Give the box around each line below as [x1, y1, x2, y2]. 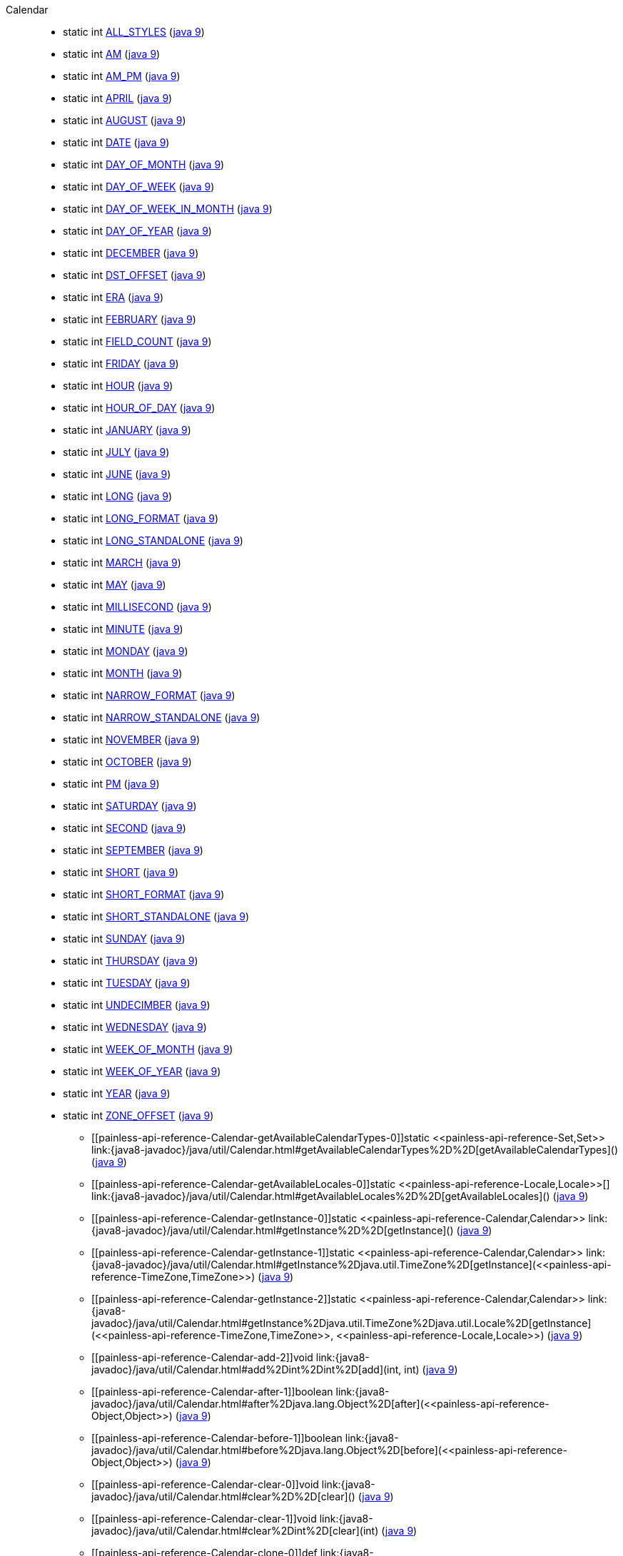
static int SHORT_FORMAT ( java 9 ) [63, 888, 225, 900]
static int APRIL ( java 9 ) [63, 92, 173, 104]
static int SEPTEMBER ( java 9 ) [63, 844, 203, 856]
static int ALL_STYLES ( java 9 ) [63, 26, 205, 38]
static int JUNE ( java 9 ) [63, 468, 171, 480]
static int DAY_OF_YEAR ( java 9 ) [63, 225, 212, 237]
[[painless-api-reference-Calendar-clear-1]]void [91, 1512, 317, 1525]
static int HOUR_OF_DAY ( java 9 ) [63, 402, 216, 414]
